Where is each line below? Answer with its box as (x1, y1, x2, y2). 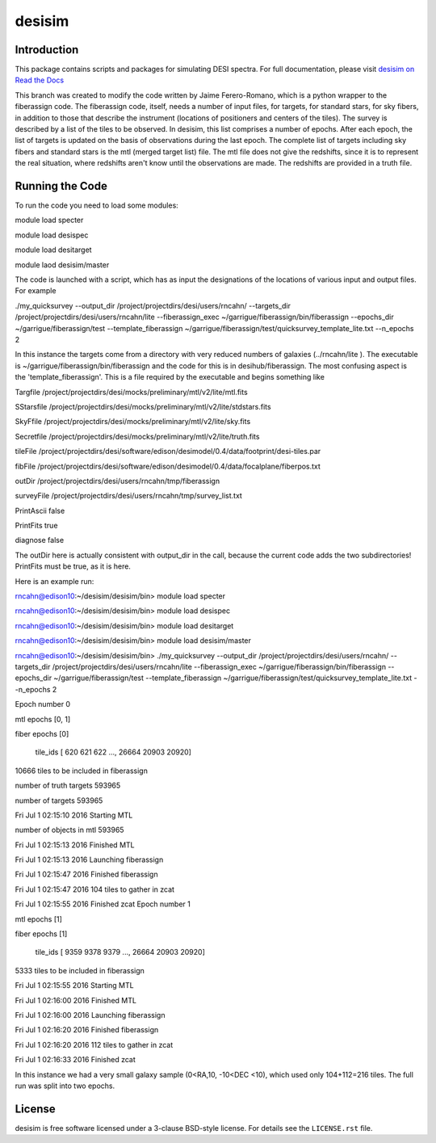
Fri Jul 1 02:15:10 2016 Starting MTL (15, 810, 133, 820)
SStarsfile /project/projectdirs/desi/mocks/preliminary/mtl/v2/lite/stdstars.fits (15, 401, 271, 411)
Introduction (15, 43, 79, 57)
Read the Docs (15, 75, 65, 85)
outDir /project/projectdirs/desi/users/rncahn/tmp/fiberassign (15, 476, 220, 485)
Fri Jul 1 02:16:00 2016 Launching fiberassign (15, 1010, 166, 1019)
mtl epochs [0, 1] (15, 714, 71, 724)
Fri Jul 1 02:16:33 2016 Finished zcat (15, 1055, 136, 1065)
